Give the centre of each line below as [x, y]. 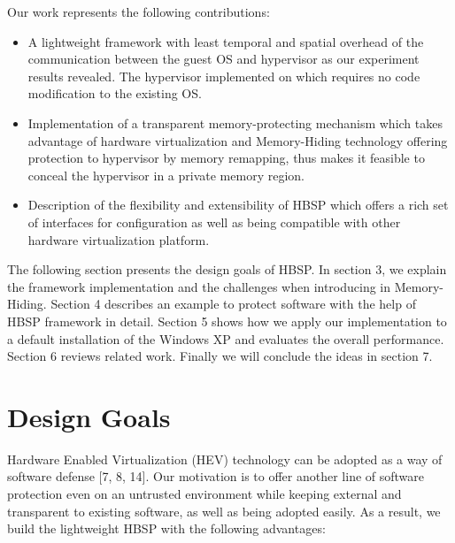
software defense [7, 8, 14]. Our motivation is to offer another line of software [216, 476]
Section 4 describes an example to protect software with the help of [233, 304]
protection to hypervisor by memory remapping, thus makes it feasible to [226, 158]
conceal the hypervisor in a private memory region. [166, 175]
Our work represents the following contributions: [139, 11]
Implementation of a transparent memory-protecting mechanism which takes [235, 122]
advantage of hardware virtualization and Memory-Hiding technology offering [238, 140]
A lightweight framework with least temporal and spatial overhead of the [226, 41]
